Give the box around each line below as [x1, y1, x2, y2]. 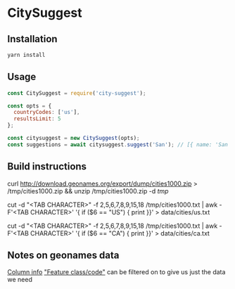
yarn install [7, 51, 46, 58]
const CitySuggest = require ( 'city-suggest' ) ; [7, 89, 146, 96]
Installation [7, 33, 58, 45]
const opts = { [7, 102, 52, 110]
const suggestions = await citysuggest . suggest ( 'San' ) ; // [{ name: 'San [7, 141, 229, 148]
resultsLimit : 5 [13, 115, 61, 122]
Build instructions [7, 160, 87, 173]
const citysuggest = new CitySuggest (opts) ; [7, 135, 140, 142]
